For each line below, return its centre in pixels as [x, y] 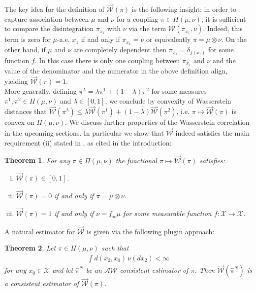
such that [115, 248]
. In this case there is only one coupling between [107, 60]
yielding [16, 81]
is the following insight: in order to [184, 9]
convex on [19, 122]
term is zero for [28, 39]
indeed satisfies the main [212, 133]
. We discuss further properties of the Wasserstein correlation [157, 122]
